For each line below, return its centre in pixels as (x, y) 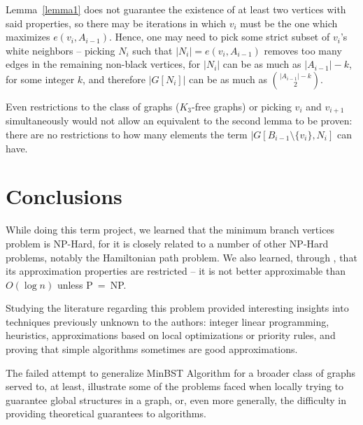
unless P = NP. (92, 284)
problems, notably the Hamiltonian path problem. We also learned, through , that (181, 257)
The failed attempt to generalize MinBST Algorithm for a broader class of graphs (180, 372)
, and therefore (114, 79)
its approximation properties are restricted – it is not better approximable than (176, 271)
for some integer (40, 79)
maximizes (28, 37)
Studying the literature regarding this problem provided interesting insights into (177, 308)
